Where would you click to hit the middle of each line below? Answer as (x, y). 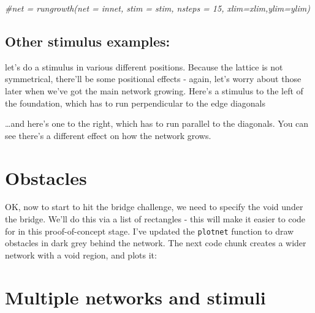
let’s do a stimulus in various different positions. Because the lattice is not (144, 66)
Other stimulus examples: (88, 41)
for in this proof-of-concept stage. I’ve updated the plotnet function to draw (150, 231)
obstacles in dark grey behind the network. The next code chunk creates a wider (156, 243)
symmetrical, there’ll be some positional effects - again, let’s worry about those (153, 79)
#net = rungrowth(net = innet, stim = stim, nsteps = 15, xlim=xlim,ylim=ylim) (157, 8)
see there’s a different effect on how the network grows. (108, 135)
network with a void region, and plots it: (81, 255)
